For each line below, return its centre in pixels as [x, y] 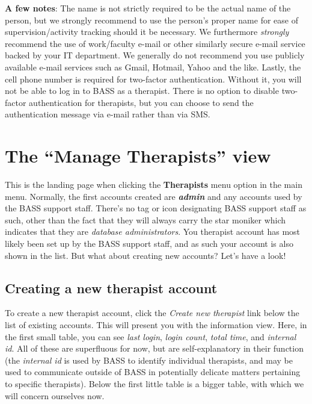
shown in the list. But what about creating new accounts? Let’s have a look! [145, 255]
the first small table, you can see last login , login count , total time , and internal [151, 336]
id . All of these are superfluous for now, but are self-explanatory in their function [154, 348]
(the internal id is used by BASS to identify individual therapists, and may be [149, 360]
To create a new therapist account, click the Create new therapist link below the [152, 313]
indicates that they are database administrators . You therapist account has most [153, 232]
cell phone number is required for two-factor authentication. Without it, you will [153, 79]
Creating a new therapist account [111, 287]
